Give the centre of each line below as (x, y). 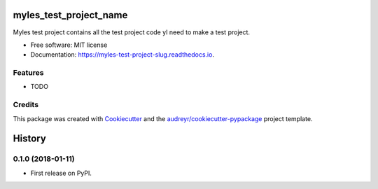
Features (28, 73)
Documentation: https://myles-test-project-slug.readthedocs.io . (122, 55)
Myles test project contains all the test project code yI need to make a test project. (132, 32)
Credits (26, 105)
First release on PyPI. (61, 173)
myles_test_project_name (70, 15)
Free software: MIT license (69, 45)
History (30, 139)
